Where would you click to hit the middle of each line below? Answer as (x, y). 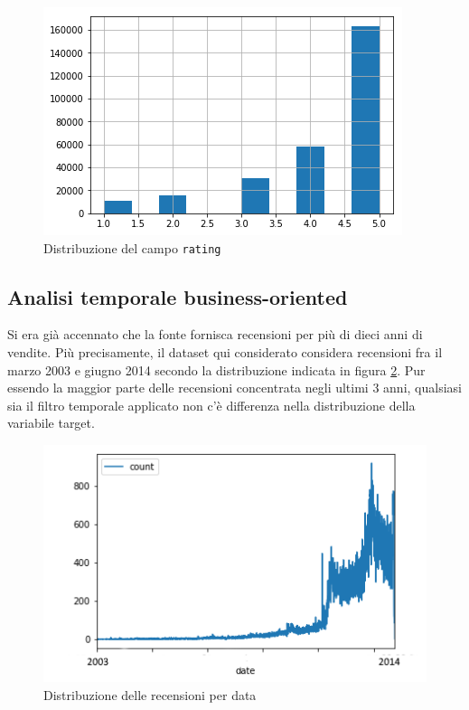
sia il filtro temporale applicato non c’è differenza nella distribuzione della (211, 405)
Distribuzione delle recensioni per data (150, 694)
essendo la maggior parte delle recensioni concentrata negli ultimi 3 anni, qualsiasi (234, 388)
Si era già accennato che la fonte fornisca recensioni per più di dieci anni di (215, 334)
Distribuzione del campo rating (132, 247)
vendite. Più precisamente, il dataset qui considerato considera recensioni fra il (225, 352)
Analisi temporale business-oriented (178, 296)
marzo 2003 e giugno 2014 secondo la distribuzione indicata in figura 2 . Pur (216, 369)
